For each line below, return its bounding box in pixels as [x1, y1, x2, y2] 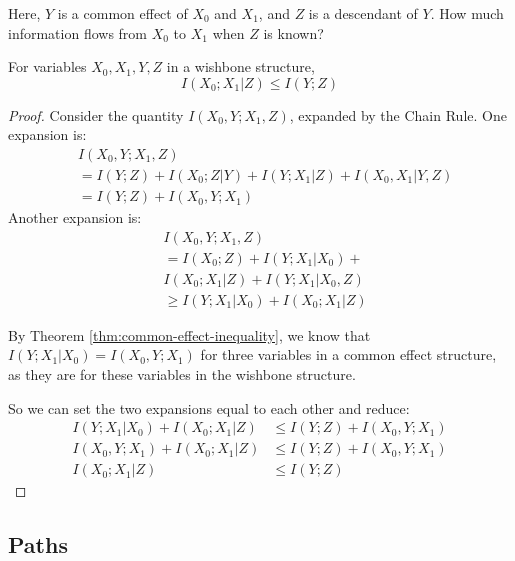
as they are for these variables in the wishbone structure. [8, 363, 356, 384]
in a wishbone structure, [166, 56, 315, 77]
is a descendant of [308, 3, 418, 23]
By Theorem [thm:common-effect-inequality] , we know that [8, 324, 371, 345]
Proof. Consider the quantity [8, 104, 184, 125]
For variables [8, 56, 87, 77]
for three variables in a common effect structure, [200, 344, 497, 365]
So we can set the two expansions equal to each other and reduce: [8, 397, 410, 418]
